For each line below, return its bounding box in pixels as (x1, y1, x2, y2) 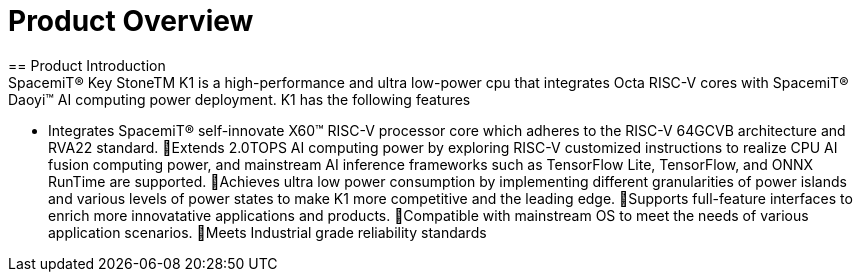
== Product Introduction (8, 56, 166, 74)
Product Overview (8, 4, 254, 38)
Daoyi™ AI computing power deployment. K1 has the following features (8, 90, 471, 108)
